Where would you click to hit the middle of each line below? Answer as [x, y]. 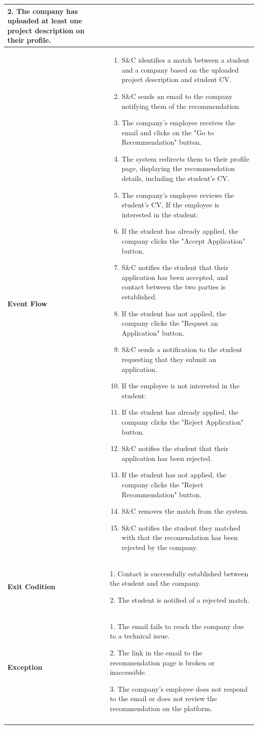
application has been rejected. [167, 458]
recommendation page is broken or [162, 662]
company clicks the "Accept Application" [184, 241]
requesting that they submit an [169, 359]
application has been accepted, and [175, 277]
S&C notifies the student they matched [181, 527]
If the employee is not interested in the [181, 386]
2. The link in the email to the [156, 652]
